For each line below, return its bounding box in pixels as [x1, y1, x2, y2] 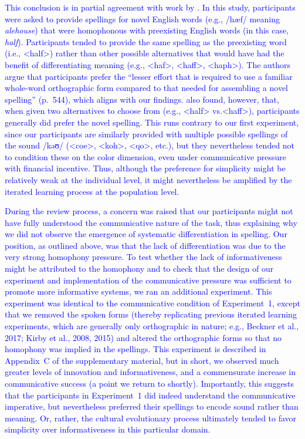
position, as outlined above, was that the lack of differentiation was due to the [5, 239, 286, 251]
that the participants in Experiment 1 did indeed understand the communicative [5, 389, 296, 401]
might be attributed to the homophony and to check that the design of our [5, 262, 274, 275]
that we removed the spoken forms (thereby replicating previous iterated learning [5, 308, 297, 320]
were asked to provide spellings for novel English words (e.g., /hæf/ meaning [5, 12, 280, 25]
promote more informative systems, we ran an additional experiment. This [5, 285, 272, 298]
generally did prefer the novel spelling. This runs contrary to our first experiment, [5, 116, 299, 128]
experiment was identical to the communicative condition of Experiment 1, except [5, 296, 300, 309]
